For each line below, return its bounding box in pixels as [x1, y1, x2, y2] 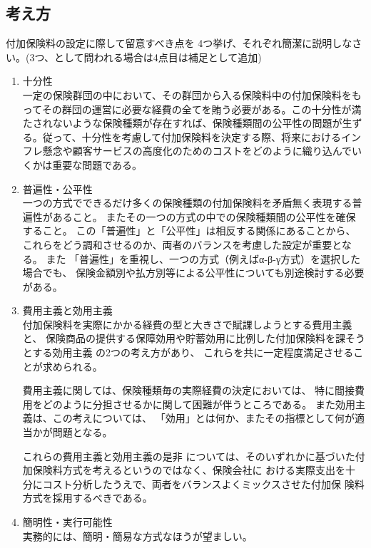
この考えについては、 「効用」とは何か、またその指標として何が [52, 410, 355, 425]
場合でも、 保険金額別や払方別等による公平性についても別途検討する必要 [22, 265, 365, 280]
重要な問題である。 [52, 157, 143, 172]
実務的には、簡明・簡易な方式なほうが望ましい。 [22, 528, 253, 543]
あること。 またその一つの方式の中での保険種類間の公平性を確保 [52, 209, 356, 224]
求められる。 [42, 358, 103, 373]
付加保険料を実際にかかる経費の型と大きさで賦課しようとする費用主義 [22, 316, 352, 331]
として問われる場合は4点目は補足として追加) [54, 49, 262, 64]
